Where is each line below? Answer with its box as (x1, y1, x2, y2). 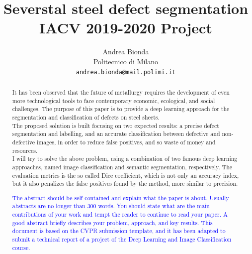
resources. (12, 146, 38, 154)
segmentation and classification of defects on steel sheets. (12, 113, 160, 121)
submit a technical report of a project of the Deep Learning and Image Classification (12, 235, 232, 243)
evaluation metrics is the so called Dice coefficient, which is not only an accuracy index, (12, 171, 239, 179)
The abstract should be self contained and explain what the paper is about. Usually (12, 193, 229, 202)
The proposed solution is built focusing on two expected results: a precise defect (12, 121, 219, 129)
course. (12, 243, 30, 252)
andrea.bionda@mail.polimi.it (76, 68, 176, 76)
